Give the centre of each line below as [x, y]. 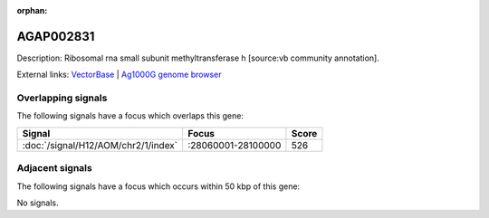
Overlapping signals [62, 98]
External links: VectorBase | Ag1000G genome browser [119, 75]
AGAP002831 [56, 36]
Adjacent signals [54, 168]
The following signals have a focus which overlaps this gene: [130, 116]
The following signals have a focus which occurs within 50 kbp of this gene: [158, 186]
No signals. [38, 203]
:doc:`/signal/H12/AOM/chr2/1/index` [100, 145]
